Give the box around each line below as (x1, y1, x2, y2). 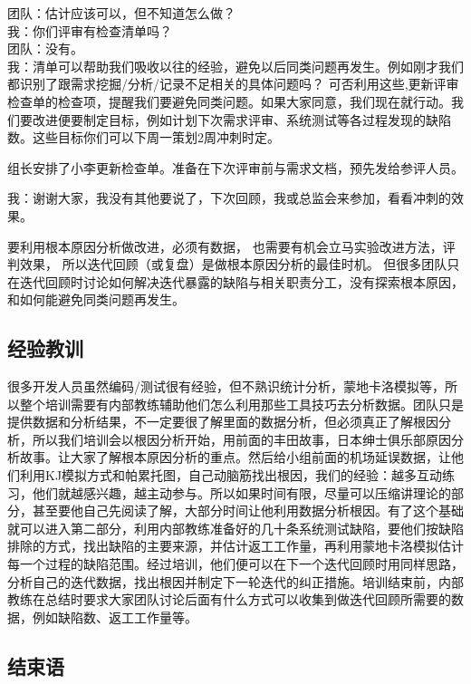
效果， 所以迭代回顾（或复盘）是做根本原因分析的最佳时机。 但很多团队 (19, 255, 447, 274)
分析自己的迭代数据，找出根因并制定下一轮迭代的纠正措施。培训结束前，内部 (7, 572, 464, 591)
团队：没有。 (7, 39, 83, 58)
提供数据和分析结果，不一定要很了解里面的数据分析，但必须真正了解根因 (7, 412, 438, 431)
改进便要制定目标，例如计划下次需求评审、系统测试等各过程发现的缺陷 (32, 110, 451, 129)
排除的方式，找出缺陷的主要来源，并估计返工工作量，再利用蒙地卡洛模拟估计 (7, 536, 464, 555)
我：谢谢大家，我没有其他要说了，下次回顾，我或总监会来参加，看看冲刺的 (7, 188, 451, 207)
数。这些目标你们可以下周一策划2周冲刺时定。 (7, 128, 280, 147)
